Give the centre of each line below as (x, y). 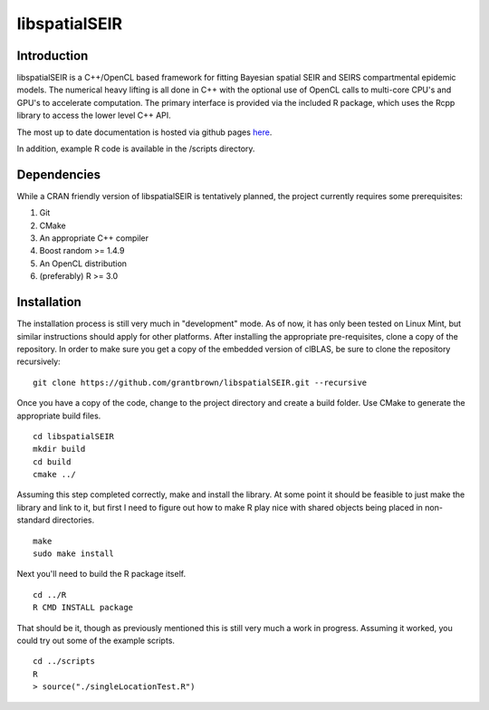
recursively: (38, 361)
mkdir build (59, 449)
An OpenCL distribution (83, 264)
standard (34, 520)
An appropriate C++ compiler (94, 238)
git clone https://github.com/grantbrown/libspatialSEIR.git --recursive (200, 382)
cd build (52, 461)
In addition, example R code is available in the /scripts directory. (136, 149)
